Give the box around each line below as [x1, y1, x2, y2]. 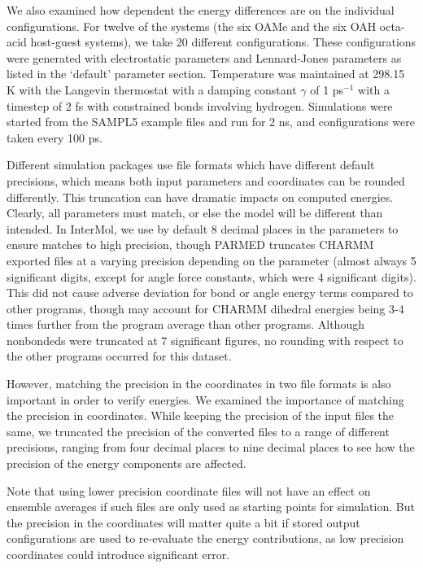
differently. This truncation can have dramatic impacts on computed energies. [7, 188, 394, 205]
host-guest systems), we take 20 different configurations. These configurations [30, 33, 416, 50]
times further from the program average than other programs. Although [7, 316, 364, 333]
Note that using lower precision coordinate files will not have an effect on [7, 482, 371, 499]
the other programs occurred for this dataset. [7, 347, 232, 365]
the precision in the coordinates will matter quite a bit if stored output [7, 513, 360, 531]
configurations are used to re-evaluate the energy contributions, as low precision [7, 530, 404, 547]
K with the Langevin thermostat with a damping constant [7, 81, 297, 98]
